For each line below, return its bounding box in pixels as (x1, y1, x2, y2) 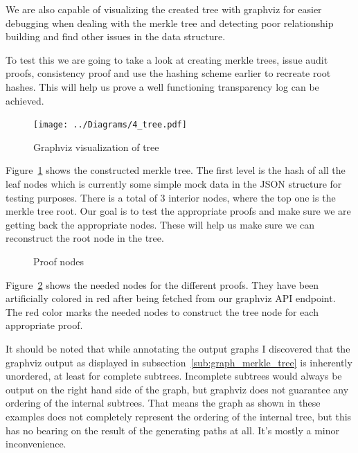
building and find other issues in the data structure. (6, 29, 226, 44)
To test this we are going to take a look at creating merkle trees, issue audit (6, 52, 328, 66)
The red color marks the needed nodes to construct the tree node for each (6, 304, 319, 319)
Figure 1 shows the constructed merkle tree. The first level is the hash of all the (6, 163, 346, 177)
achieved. (6, 93, 44, 107)
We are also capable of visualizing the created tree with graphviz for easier (6, 2, 322, 16)
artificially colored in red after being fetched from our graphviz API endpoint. (6, 291, 336, 305)
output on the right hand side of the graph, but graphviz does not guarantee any (6, 382, 349, 396)
